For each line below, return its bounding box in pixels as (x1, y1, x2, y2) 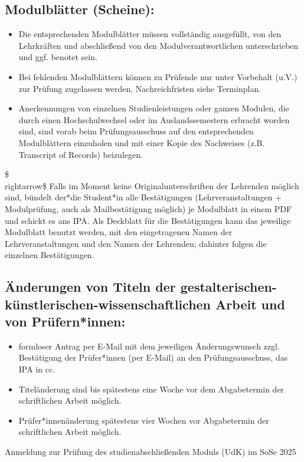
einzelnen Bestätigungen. (5, 249, 94, 261)
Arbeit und (215, 295, 285, 313)
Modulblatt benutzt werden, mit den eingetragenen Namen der (5, 226, 233, 238)
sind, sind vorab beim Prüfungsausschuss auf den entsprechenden (18, 125, 254, 137)
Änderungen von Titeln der (5, 278, 176, 296)
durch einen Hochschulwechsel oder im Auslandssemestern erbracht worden (18, 113, 290, 126)
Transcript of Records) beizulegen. (18, 148, 143, 160)
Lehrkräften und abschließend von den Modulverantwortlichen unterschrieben (18, 39, 299, 51)
